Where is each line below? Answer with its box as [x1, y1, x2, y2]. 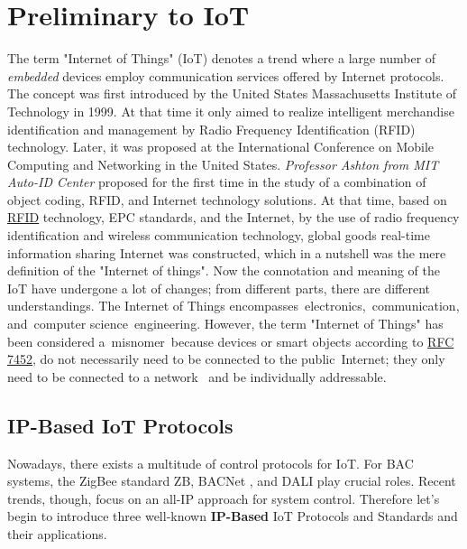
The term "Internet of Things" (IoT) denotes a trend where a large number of [7, 49, 436, 68]
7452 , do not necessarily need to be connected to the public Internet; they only [7, 349, 445, 368]
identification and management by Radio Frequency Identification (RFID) [7, 119, 416, 138]
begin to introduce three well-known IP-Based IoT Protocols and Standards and [7, 507, 458, 526]
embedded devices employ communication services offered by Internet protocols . [7, 66, 444, 85]
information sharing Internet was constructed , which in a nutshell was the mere [7, 243, 446, 262]
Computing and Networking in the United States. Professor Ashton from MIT [7, 154, 439, 173]
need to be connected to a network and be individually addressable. [7, 367, 387, 386]
